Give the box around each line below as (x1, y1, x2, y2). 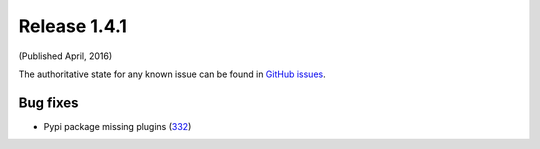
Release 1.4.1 (18, 15, 127, 37)
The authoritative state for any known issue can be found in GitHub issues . (18, 68, 326, 80)
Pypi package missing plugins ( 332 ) (43, 120, 192, 132)
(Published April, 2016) (18, 50, 113, 62)
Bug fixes (18, 94, 79, 111)
